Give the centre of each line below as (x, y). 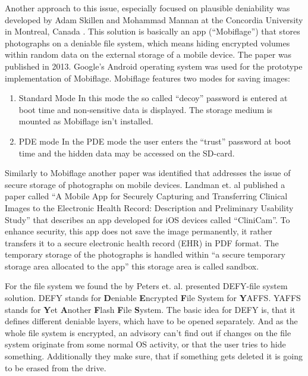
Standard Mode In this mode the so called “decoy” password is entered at (153, 98)
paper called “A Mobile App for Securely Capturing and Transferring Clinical (146, 196)
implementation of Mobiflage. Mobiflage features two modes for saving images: (147, 78)
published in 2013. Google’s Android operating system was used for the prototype (154, 66)
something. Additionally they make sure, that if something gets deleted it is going (154, 356)
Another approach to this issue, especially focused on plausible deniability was (147, 8)
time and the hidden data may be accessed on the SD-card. (127, 153)
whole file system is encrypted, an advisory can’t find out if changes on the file (148, 332)
